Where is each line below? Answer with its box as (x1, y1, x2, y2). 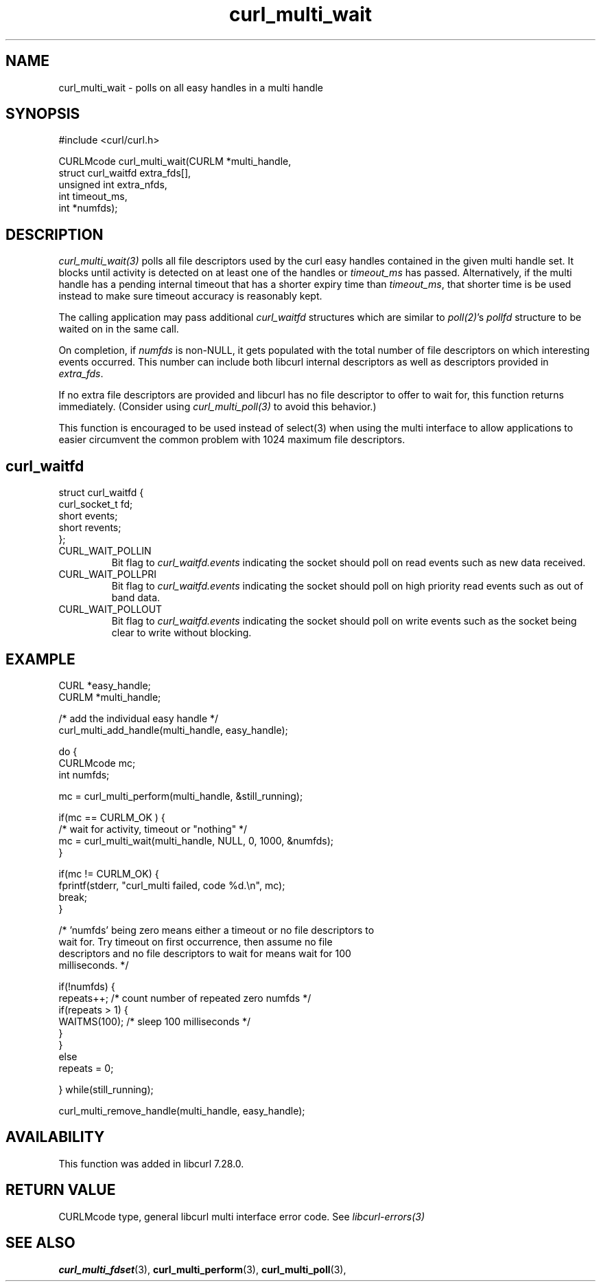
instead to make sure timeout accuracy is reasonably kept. (58, 290, 322, 302)
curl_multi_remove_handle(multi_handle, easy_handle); (58, 1104, 305, 1117)
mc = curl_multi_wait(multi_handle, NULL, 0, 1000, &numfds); (58, 834, 334, 847)
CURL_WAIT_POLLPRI (58, 568, 157, 581)
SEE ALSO (5, 1234, 75, 1252)
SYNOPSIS (5, 105, 80, 123)
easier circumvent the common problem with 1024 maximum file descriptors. (58, 434, 405, 446)
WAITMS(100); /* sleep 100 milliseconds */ (58, 1015, 251, 1027)
